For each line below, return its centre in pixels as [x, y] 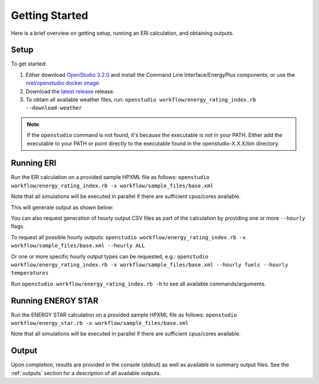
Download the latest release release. [70, 91]
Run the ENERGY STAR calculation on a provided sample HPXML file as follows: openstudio [124, 315]
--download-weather [54, 108]
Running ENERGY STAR [55, 300]
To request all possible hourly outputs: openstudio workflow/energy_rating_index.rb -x [128, 237]
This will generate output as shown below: [62, 207]
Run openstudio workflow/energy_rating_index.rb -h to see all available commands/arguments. [139, 284]
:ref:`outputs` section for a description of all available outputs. [86, 373]
